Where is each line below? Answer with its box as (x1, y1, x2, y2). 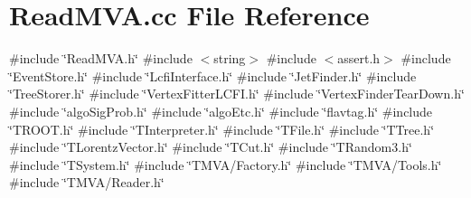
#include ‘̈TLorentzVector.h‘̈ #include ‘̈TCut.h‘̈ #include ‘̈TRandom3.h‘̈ (9, 137, 412, 156)
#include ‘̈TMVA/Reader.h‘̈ (9, 173, 165, 192)
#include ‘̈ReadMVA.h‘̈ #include (9, 49, 193, 68)
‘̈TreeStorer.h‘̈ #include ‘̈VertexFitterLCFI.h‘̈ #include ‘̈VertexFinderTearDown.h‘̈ (9, 84, 465, 103)
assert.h (337, 49, 381, 68)
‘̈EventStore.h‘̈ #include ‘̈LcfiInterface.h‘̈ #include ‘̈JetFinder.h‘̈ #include (9, 66, 417, 85)
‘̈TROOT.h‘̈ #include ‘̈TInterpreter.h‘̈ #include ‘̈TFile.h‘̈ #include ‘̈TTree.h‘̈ (9, 119, 435, 138)
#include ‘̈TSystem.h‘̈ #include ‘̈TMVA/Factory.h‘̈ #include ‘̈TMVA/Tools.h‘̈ (9, 155, 442, 174)
